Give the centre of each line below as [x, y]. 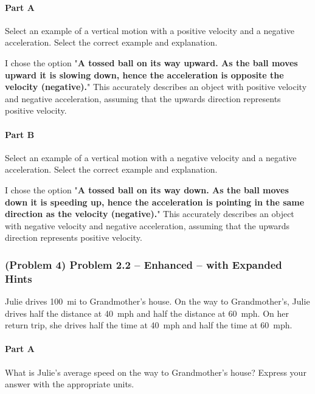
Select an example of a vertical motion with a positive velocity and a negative [150, 30]
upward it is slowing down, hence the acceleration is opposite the [144, 74]
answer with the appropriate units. [70, 384]
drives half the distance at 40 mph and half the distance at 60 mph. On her [147, 313]
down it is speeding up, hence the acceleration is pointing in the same [155, 202]
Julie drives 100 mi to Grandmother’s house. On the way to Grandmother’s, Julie [157, 301]
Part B [20, 134]
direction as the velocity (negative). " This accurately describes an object [150, 214]
